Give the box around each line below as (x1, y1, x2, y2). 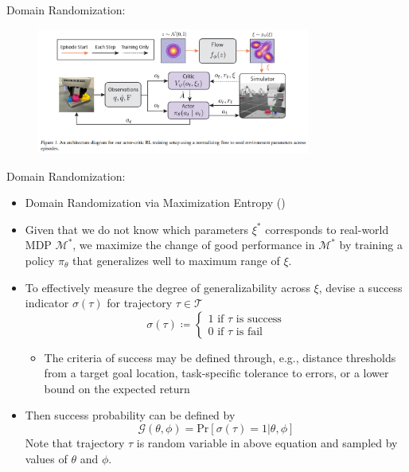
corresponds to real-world (265, 220, 389, 237)
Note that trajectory (25, 435, 125, 451)
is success (236, 314, 282, 326)
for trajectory (107, 295, 173, 311)
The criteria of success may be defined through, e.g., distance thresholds (44, 349, 396, 365)
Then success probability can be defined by (25, 407, 236, 423)
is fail (236, 326, 263, 338)
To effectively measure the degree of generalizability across (25, 279, 310, 295)
